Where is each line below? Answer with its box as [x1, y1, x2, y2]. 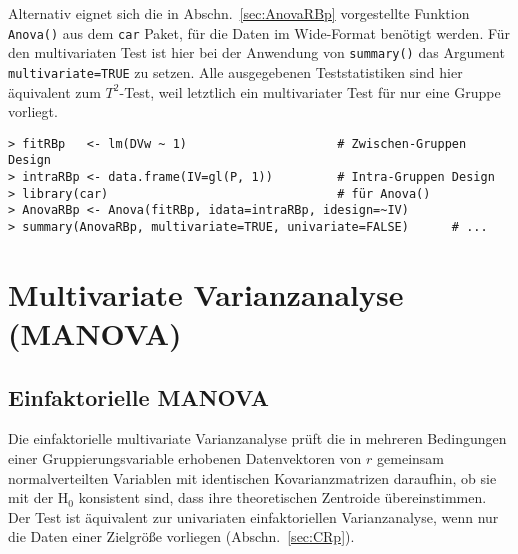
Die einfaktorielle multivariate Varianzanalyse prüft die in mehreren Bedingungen [8, 428, 507, 449]
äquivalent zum [8, 81, 101, 102]
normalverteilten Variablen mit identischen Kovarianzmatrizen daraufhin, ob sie [8, 467, 497, 488]
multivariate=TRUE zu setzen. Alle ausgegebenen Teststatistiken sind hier [8, 61, 463, 82]
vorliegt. [8, 101, 58, 122]
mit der [8, 487, 54, 508]
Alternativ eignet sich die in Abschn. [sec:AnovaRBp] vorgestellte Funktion [8, 3, 470, 23]
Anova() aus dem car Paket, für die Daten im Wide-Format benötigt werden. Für [8, 22, 511, 43]
